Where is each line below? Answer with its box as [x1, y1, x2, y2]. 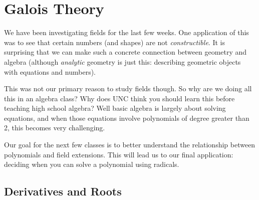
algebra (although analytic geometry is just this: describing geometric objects [4, 56, 241, 67]
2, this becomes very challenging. [4, 122, 105, 133]
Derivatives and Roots [4, 183, 122, 199]
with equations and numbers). [4, 66, 96, 77]
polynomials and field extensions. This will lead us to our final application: [4, 149, 233, 159]
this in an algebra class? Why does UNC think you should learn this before [4, 93, 235, 103]
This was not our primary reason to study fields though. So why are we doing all [4, 83, 252, 94]
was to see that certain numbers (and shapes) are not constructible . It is [4, 37, 225, 47]
